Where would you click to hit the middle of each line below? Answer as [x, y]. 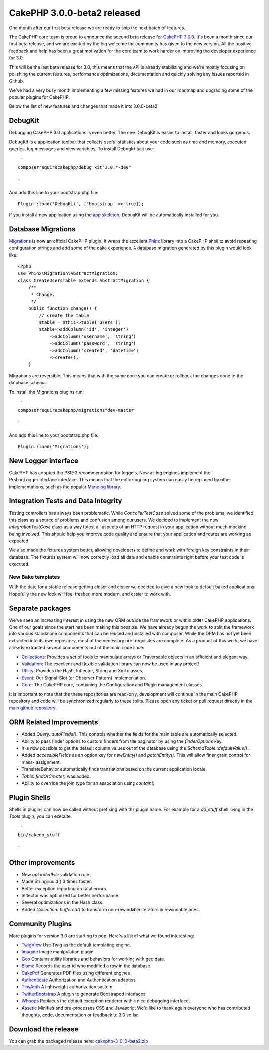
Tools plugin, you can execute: [41, 816]
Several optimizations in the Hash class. [63, 902]
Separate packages [40, 608]
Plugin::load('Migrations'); [54, 447]
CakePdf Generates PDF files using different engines [76, 973]
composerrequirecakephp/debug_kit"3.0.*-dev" [75, 167]
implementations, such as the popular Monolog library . [65, 487]
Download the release [44, 1029]
